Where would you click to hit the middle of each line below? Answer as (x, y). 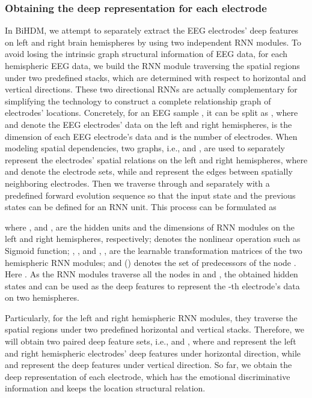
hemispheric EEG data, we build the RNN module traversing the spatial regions (152, 65)
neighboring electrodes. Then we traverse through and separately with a (137, 183)
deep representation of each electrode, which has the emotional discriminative (148, 376)
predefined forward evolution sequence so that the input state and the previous (150, 195)
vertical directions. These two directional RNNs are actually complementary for (151, 89)
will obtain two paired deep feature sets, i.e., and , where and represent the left (151, 341)
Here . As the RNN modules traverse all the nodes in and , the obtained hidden (151, 274)
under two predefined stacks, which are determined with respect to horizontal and (155, 77)
